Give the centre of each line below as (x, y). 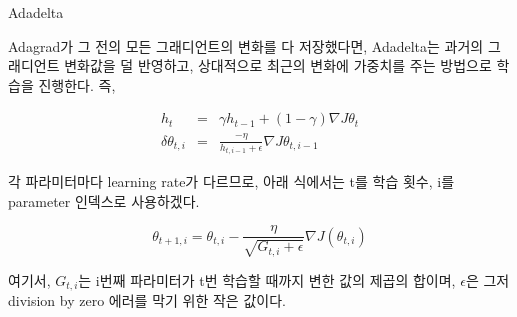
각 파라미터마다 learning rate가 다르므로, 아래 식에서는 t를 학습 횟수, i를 (231, 181)
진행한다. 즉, (77, 84)
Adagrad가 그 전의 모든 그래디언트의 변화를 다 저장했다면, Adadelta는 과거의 (246, 45)
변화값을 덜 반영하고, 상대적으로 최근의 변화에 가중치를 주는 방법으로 (278, 65)
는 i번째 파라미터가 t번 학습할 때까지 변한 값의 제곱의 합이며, (267, 279)
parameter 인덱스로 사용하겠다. (104, 200)
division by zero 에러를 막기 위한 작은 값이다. (147, 300)
